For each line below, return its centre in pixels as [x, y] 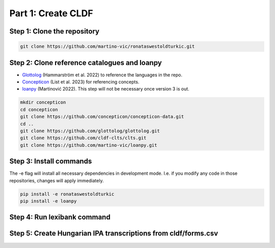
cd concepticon [39, 110]
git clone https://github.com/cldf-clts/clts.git [83, 138]
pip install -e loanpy [48, 201]
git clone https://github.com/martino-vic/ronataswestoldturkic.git [107, 46]
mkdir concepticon [43, 102]
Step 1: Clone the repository [54, 31]
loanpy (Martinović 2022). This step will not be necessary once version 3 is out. [106, 89]
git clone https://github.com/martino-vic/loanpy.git [89, 145]
